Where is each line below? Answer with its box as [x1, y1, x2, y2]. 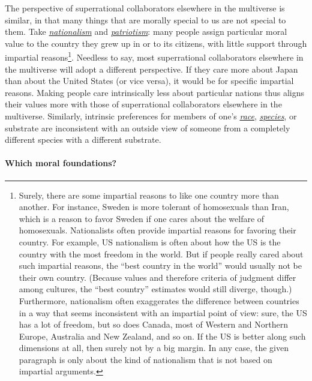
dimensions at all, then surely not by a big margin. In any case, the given [19, 341, 289, 354]
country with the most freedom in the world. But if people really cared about [19, 247, 304, 260]
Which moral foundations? [5, 157, 117, 169]
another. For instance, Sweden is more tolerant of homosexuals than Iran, [19, 200, 289, 213]
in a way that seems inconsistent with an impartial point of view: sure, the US [19, 306, 307, 319]
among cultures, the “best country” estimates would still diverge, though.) [19, 283, 292, 295]
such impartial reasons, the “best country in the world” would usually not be [19, 259, 302, 272]
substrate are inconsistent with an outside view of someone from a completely [5, 121, 290, 134]
